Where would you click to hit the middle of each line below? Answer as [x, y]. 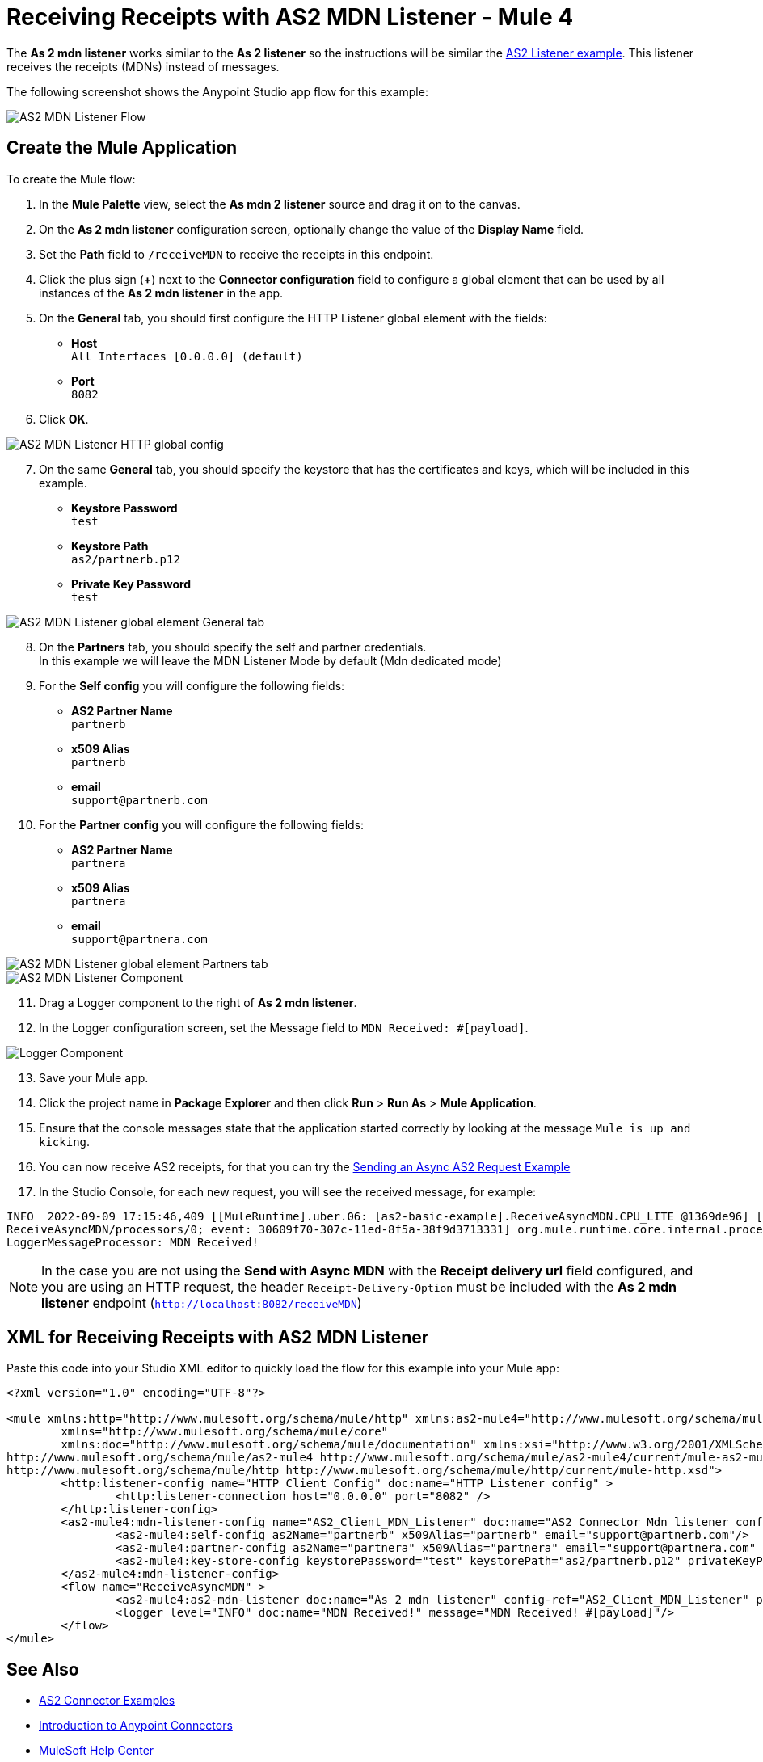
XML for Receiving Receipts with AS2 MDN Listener [218, 1338]
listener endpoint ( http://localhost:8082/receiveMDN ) [202, 1303]
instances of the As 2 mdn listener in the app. [161, 293]
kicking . [65, 1141]
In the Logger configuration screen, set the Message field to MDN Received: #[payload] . [284, 1027]
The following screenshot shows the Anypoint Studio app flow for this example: [217, 91]
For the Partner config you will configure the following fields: [202, 824]
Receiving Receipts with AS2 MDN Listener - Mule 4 [290, 17]
